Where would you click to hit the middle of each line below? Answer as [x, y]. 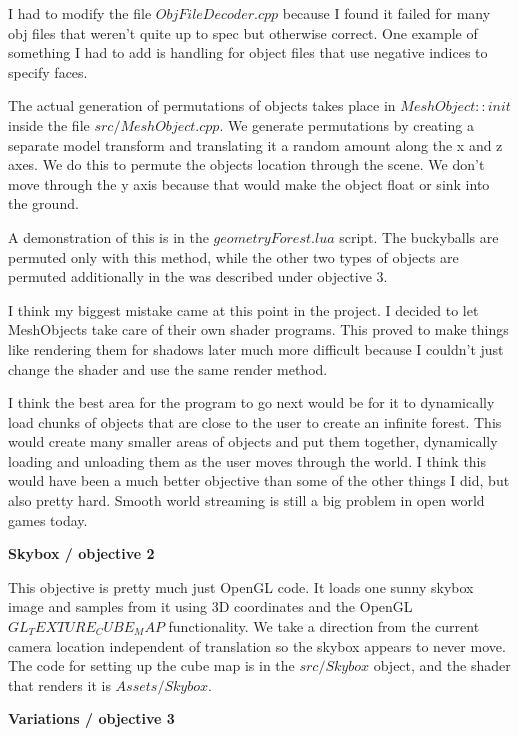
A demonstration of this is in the [108, 236]
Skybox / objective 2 [81, 553]
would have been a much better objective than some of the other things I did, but [259, 480]
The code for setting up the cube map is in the [151, 665]
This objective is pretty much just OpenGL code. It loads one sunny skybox [241, 586]
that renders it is [59, 684]
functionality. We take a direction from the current [324, 626]
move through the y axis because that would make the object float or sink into [249, 183]
